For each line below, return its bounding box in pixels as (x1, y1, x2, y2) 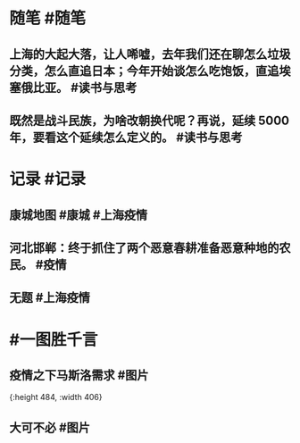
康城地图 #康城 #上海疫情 (9, 207, 148, 222)
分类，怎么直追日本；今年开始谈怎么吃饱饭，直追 (9, 63, 279, 79)
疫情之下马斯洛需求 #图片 (9, 367, 149, 382)
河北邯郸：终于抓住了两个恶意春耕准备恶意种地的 (9, 240, 279, 255)
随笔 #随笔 (9, 8, 87, 29)
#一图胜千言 (9, 330, 98, 349)
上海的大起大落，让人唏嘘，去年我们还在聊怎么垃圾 (9, 46, 291, 62)
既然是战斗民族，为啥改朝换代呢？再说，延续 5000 (9, 113, 290, 128)
